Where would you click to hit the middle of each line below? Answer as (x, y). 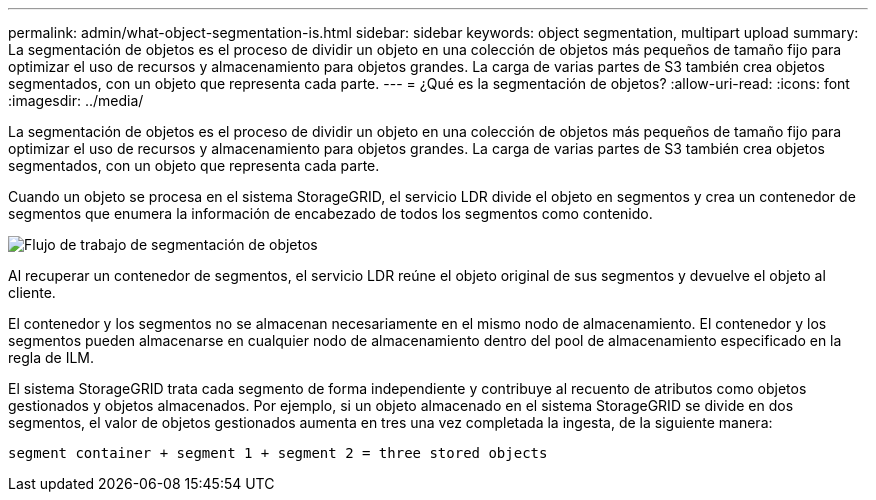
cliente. (32, 292)
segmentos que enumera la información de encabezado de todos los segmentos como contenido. (330, 213)
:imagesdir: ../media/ (76, 100)
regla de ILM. (51, 357)
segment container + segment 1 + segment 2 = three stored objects (278, 453)
